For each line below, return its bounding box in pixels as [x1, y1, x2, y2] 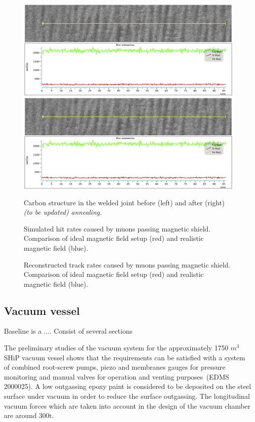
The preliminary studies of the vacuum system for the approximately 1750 [4, 343, 228, 353]
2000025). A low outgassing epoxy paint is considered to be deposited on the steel [4, 381, 251, 391]
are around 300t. [4, 410, 54, 421]
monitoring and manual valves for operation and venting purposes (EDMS [4, 371, 229, 382]
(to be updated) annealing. [24, 207, 102, 217]
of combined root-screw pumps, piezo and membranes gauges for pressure [4, 362, 226, 372]
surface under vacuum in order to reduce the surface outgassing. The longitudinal [4, 391, 250, 401]
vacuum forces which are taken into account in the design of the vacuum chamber [4, 400, 251, 411]
